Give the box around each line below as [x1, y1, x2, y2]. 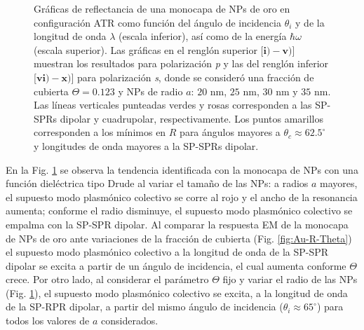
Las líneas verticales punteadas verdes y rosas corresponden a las [34, 97, 312, 112]
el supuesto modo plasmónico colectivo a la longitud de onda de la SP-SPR [6, 245, 329, 259]
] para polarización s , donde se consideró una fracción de [71, 69, 314, 84]
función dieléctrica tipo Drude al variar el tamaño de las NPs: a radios [6, 176, 309, 191]
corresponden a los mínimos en [34, 125, 166, 139]
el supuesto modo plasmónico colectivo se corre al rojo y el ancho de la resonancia [6, 189, 358, 204]
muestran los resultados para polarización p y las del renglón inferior [34, 56, 329, 71]
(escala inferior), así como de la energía [118, 29, 287, 43]
